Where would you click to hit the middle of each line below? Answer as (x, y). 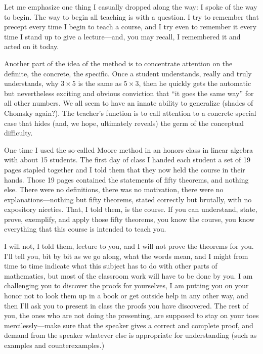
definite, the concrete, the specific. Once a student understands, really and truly (128, 73)
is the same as (100, 83)
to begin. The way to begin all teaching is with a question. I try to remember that (131, 16)
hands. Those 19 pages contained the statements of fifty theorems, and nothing (126, 179)
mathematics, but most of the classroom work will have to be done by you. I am (128, 275)
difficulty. (18, 133)
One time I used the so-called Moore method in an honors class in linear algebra (129, 149)
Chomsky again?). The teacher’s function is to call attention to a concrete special (130, 113)
